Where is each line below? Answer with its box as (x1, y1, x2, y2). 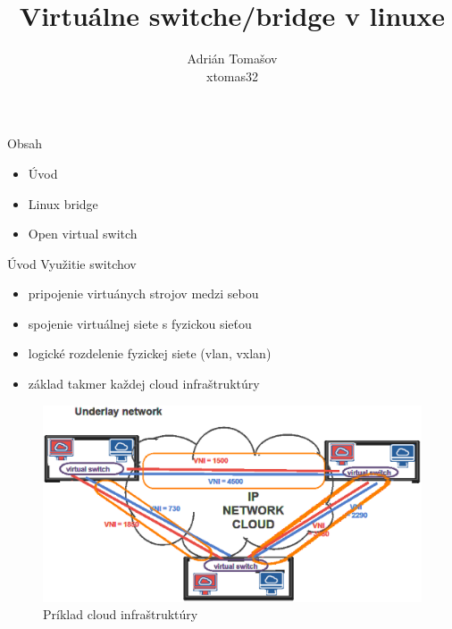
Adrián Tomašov (187, 49, 278, 68)
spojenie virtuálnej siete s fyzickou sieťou (28, 314, 252, 332)
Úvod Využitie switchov (7, 254, 137, 273)
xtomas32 (205, 66, 259, 85)
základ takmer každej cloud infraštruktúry (28, 374, 260, 393)
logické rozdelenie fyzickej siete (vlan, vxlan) (28, 344, 272, 363)
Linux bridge (28, 194, 98, 213)
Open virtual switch (28, 224, 138, 243)
